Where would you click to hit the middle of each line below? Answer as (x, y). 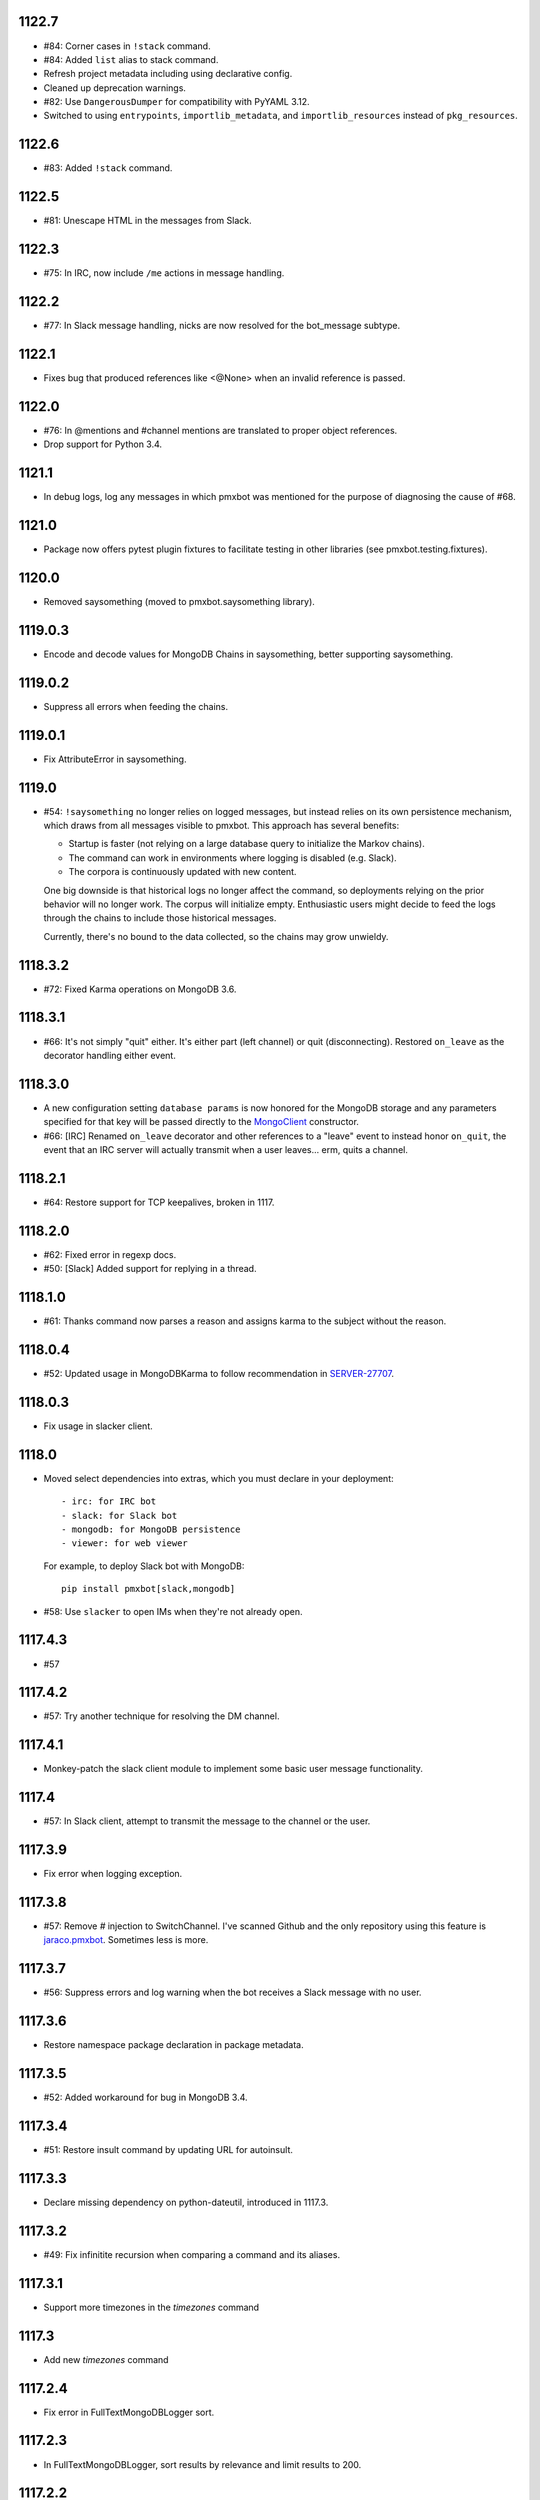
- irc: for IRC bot (109, 1501)
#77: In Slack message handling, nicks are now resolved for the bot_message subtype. (222, 326)
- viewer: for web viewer (125, 1543)
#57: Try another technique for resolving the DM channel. (161, 1716)
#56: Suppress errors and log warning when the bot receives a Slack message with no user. (232, 1992)
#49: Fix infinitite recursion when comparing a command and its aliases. (191, 2254)
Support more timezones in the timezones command (151, 2307)
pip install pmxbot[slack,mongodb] (148, 1589)
